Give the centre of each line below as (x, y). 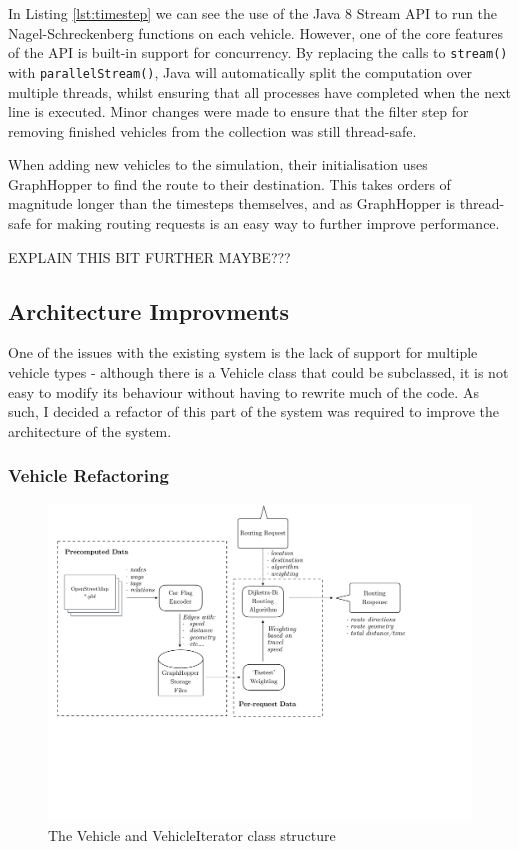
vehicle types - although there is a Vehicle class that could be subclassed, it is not (258, 372)
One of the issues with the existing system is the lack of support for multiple (243, 352)
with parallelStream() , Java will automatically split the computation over (240, 71)
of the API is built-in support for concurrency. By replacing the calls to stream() (258, 52)
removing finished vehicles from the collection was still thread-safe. (212, 130)
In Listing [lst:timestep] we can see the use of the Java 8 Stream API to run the (253, 13)
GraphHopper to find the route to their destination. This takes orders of (229, 183)
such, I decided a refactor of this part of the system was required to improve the (253, 411)
